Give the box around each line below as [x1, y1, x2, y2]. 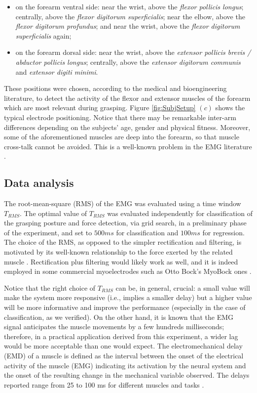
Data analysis [4, 175, 74, 190]
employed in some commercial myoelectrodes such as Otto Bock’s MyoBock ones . [4, 266, 252, 276]
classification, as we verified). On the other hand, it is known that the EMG [4, 311, 234, 322]
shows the [215, 102, 245, 113]
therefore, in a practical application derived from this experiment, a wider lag [4, 331, 238, 341]
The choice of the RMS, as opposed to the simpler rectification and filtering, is [4, 237, 242, 247]
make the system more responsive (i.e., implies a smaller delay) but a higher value [4, 292, 252, 303]
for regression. [202, 227, 245, 237]
